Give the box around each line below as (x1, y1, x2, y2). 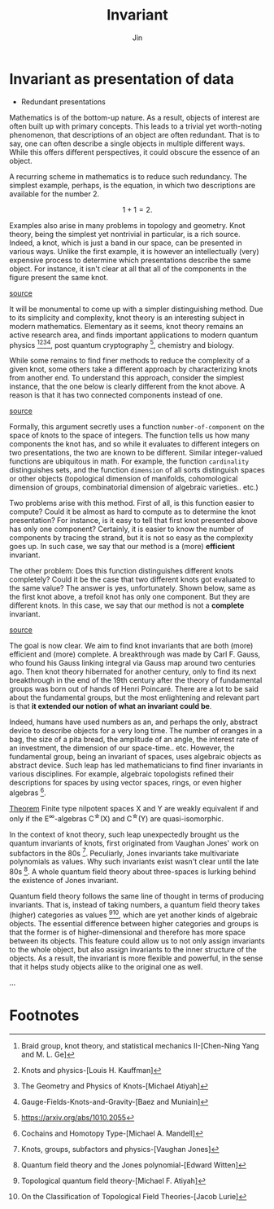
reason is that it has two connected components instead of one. (9, 390, 223, 400)
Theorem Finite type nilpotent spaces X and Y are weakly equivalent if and (9, 804, 259, 813)
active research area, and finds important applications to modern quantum (9, 330, 259, 340)
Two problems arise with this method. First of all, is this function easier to (9, 499, 254, 508)
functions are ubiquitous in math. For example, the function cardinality (9, 456, 250, 466)
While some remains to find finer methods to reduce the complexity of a (9, 356, 250, 366)
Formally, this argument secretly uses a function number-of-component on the (9, 422, 265, 432)
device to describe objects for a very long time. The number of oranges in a (9, 726, 263, 736)
